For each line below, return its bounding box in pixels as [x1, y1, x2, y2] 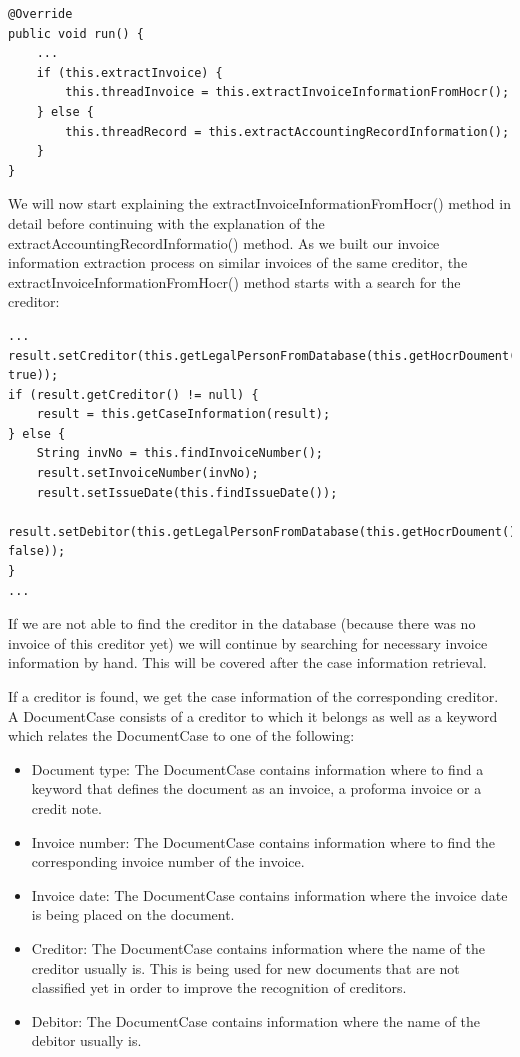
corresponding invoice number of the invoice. [31, 851, 305, 872]
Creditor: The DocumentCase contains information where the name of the [31, 937, 485, 958]
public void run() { [8, 26, 145, 41]
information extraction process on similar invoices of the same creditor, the [8, 252, 468, 273]
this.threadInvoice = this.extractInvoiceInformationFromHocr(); [65, 85, 510, 100]
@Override [8, 7, 73, 21]
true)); [8, 368, 59, 383]
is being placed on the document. [31, 904, 235, 925]
